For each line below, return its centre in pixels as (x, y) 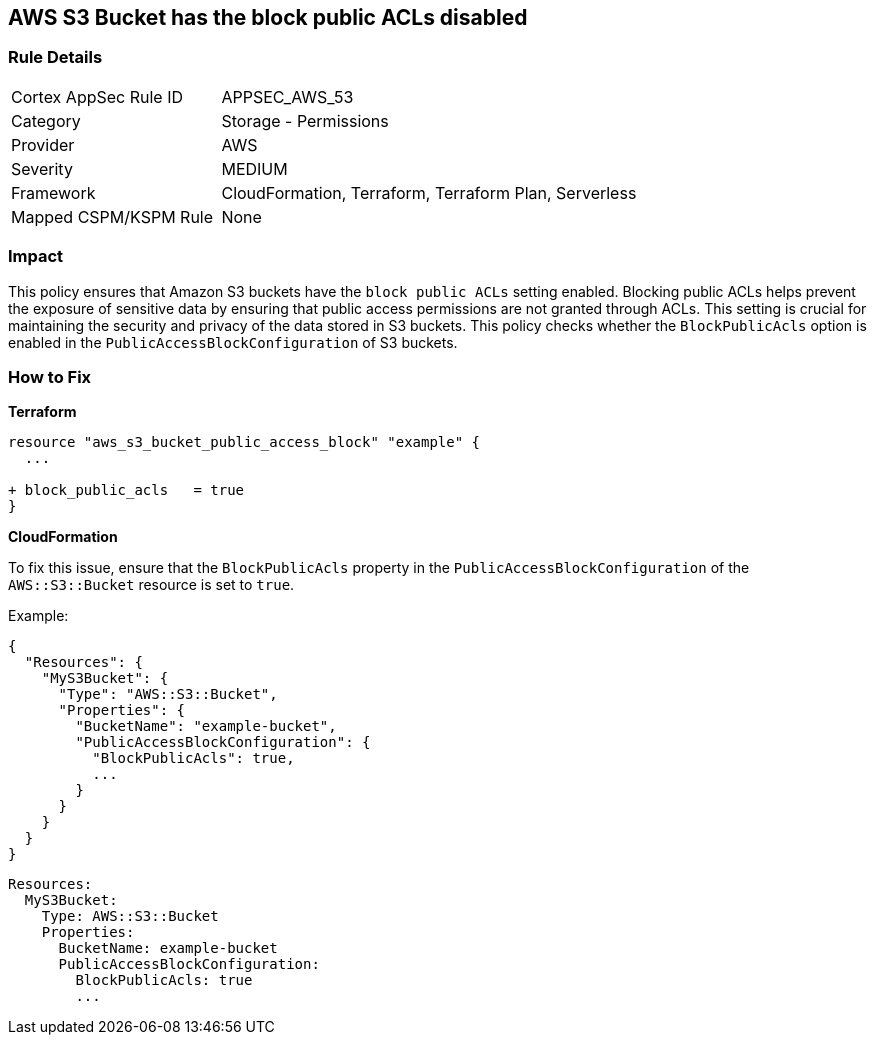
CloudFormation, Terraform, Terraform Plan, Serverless (429, 192)
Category (46, 120)
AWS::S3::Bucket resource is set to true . (151, 585)
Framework (53, 192)
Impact (36, 256)
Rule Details (55, 57)
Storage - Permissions (305, 120)
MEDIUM (254, 168)
